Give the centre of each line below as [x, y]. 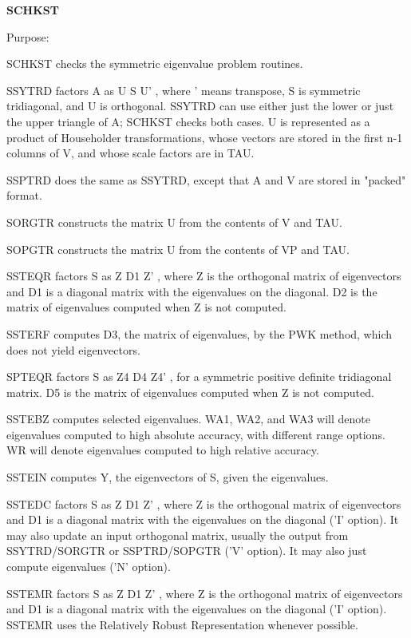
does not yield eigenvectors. [73, 349]
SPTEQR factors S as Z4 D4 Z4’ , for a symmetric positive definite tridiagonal [199, 376]
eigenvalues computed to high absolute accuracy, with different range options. [196, 434]
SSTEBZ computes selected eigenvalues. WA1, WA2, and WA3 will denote [188, 419]
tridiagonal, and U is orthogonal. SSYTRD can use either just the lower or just [200, 106]
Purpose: [28, 36]
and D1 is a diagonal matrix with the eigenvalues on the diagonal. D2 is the [192, 291]
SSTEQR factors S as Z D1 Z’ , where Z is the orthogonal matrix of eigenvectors [204, 276]
